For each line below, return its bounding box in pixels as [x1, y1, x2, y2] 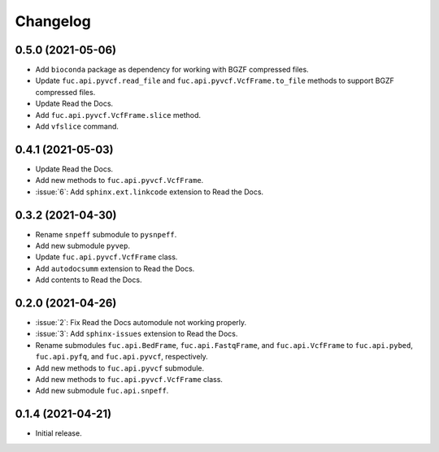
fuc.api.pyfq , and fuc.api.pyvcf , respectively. [35, 352, 209, 362]
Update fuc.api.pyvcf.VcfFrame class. [35, 252, 178, 262]
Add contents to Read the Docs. [35, 275, 142, 285]
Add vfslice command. [35, 122, 120, 132]
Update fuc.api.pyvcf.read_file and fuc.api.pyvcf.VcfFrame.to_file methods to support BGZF [35, 76, 394, 85]
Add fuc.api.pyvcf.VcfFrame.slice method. [35, 110, 201, 120]
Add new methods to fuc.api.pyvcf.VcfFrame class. [35, 375, 224, 385]
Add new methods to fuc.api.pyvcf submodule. [35, 363, 205, 373]
